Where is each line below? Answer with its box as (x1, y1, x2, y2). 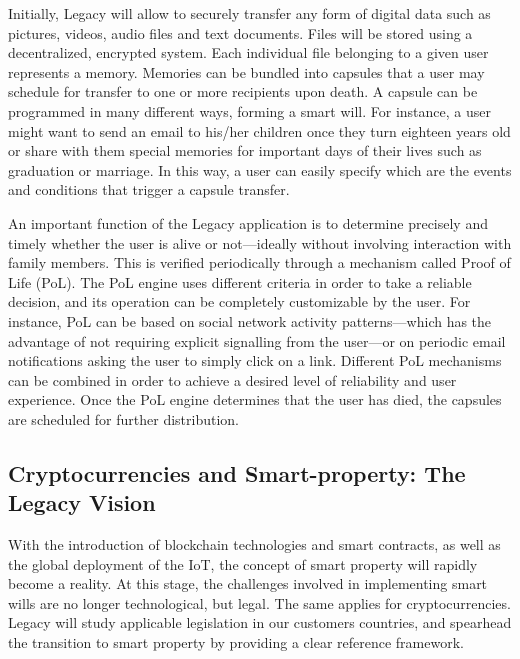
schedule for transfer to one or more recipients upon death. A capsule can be (8, 81, 478, 102)
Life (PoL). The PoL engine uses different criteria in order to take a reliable (8, 271, 472, 292)
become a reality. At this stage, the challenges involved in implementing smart (8, 573, 488, 594)
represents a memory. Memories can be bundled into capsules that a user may (8, 61, 485, 82)
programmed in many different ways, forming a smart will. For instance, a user (8, 100, 491, 121)
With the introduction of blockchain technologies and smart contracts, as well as (8, 534, 501, 555)
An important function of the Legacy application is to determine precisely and (8, 212, 488, 233)
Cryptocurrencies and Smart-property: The (8, 457, 466, 488)
